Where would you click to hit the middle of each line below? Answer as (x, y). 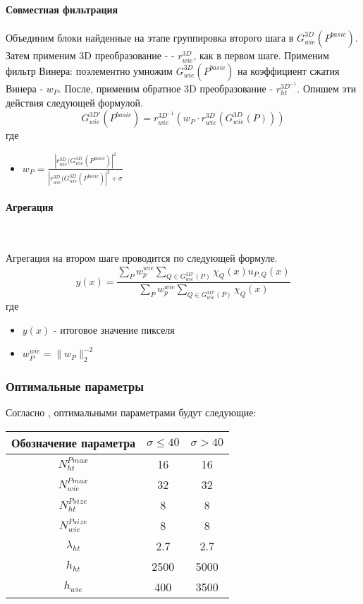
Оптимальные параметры (75, 386)
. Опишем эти (327, 88)
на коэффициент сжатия (288, 70)
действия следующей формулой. (74, 102)
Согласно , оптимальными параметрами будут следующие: (131, 412)
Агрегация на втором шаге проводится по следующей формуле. (142, 257)
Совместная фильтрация (62, 9)
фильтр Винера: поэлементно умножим (89, 70)
